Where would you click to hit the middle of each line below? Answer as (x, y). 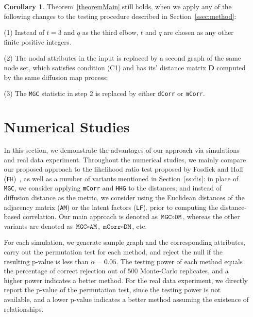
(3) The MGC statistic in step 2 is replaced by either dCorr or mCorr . (104, 93)
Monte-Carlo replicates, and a (184, 271)
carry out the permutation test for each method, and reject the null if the (113, 252)
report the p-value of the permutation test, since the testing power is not (112, 290)
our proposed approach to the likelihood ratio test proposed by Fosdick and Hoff (124, 169)
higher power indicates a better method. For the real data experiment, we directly (126, 280)
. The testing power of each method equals (179, 261)
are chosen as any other (199, 32)
